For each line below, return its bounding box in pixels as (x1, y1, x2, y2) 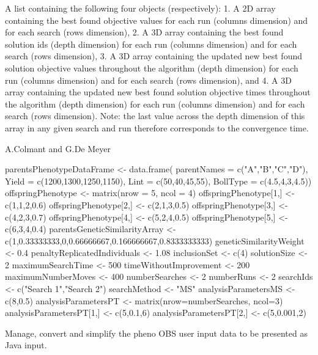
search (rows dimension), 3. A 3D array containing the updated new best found (5, 49, 303, 62)
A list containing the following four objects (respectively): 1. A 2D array (5, 2, 276, 14)
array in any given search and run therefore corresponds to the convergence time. (5, 121, 309, 134)
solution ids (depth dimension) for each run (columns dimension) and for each (5, 37, 297, 50)
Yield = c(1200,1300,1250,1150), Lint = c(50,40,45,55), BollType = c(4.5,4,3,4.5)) (5, 174, 312, 187)
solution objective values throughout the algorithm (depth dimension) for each (5, 61, 298, 74)
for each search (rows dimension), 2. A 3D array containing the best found (5, 26, 284, 38)
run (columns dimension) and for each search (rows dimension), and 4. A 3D (5, 73, 292, 86)
